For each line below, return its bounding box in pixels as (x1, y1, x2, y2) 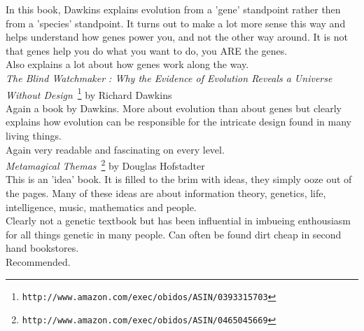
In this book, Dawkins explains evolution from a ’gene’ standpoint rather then (6, 2, 341, 16)
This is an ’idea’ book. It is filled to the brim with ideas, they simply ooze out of (6, 172, 352, 187)
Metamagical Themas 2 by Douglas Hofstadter (6, 156, 205, 173)
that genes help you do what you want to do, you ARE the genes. (6, 43, 288, 58)
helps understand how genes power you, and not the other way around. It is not (6, 29, 348, 44)
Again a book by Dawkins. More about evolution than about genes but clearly (6, 100, 342, 115)
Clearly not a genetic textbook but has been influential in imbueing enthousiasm (6, 213, 351, 228)
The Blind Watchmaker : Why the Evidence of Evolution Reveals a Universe (6, 70, 332, 85)
